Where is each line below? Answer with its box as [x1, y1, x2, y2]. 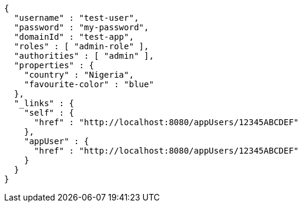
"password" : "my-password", [14, 23, 149, 32]
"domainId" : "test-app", [14, 32, 134, 42]
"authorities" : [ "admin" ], [14, 51, 154, 60]
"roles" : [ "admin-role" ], [14, 42, 149, 51]
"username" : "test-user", [14, 13, 139, 23]
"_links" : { [14, 98, 75, 108]
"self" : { [24, 108, 75, 117]
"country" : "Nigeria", [24, 70, 134, 79]
